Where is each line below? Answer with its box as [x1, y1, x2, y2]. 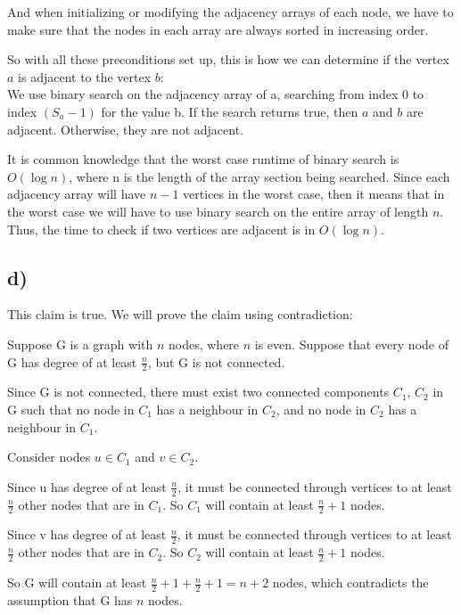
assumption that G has [7, 590, 133, 609]
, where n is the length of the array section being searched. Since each [69, 167, 450, 185]
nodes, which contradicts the [272, 573, 429, 592]
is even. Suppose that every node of [254, 334, 449, 353]
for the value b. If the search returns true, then [101, 102, 358, 120]
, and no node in [276, 399, 366, 418]
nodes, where [168, 334, 240, 353]
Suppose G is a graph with [7, 334, 153, 353]
